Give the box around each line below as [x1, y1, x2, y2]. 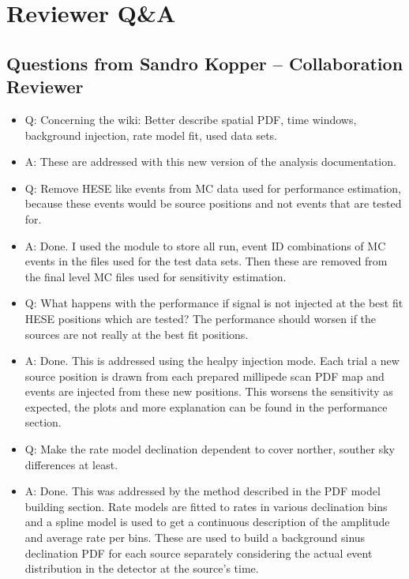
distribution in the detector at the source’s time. [24, 560, 259, 577]
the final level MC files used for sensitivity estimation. [24, 268, 287, 284]
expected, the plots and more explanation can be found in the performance [24, 398, 388, 415]
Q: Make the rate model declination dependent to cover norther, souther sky [24, 441, 395, 457]
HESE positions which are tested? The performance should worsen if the [24, 310, 377, 326]
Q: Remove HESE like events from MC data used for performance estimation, [24, 179, 401, 196]
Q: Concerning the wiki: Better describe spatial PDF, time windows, [24, 111, 357, 127]
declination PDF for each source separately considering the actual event [24, 544, 373, 561]
